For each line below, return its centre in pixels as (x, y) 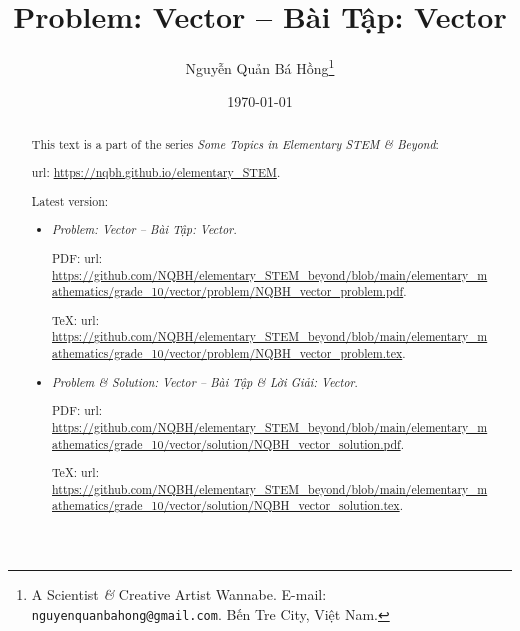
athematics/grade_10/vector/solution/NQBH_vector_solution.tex (226, 505)
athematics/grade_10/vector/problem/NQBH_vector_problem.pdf (228, 291)
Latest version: (70, 200)
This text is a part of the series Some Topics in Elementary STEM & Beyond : (235, 143)
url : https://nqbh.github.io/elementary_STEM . (156, 172)
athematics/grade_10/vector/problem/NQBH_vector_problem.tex (227, 353)
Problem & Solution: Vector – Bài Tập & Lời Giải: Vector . (205, 381)
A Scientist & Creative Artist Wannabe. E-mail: (179, 594)
